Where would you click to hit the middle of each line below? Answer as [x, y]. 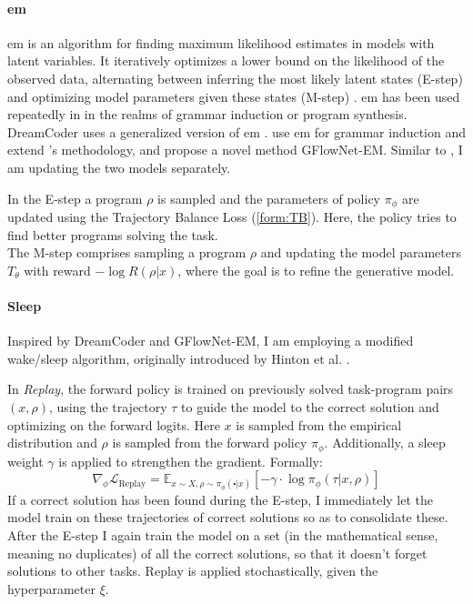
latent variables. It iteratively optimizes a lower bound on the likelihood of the [226, 60]
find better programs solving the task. [113, 234]
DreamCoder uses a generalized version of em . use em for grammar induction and [237, 131]
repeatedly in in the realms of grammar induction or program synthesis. [207, 114]
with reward [57, 270]
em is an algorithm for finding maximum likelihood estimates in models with [221, 42]
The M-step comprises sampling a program [127, 252]
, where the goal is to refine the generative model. [316, 270]
